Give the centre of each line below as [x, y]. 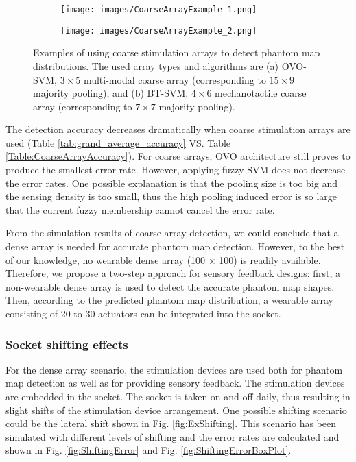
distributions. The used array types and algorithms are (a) [156, 65]
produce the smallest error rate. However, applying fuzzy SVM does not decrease [176, 170]
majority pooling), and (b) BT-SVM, [111, 93]
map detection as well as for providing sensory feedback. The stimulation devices [175, 383]
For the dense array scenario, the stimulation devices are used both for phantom [174, 369]
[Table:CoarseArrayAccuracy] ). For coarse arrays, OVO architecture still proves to [178, 156]
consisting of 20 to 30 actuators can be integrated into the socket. [143, 313]
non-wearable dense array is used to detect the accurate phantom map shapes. [170, 286]
